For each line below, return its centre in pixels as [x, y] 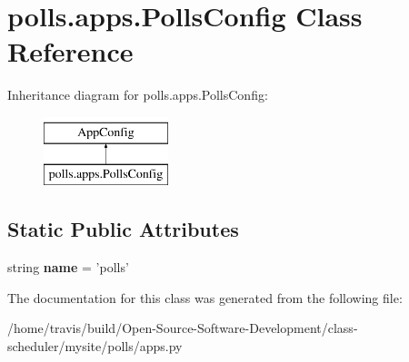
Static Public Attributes [123, 229]
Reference [70, 51]
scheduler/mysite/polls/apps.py [95, 346]
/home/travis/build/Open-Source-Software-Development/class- [183, 328]
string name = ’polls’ [68, 267]
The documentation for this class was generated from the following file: [205, 297]
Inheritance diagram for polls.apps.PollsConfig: [138, 95]
